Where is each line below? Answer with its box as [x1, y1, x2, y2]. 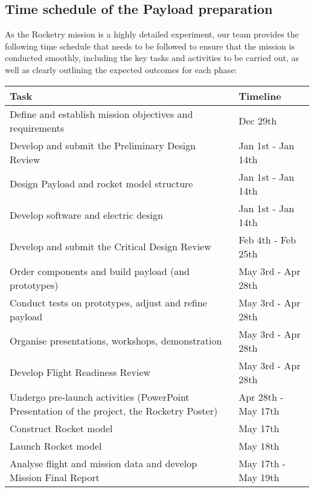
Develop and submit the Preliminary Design [10, 138, 196, 152]
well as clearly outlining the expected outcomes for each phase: [5, 63, 237, 76]
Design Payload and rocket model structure [10, 176, 193, 191]
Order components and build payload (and [10, 264, 190, 278]
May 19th [239, 470, 280, 484]
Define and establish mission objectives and [10, 106, 193, 121]
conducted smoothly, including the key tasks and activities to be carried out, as [5, 51, 299, 64]
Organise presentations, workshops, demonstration [10, 334, 222, 348]
